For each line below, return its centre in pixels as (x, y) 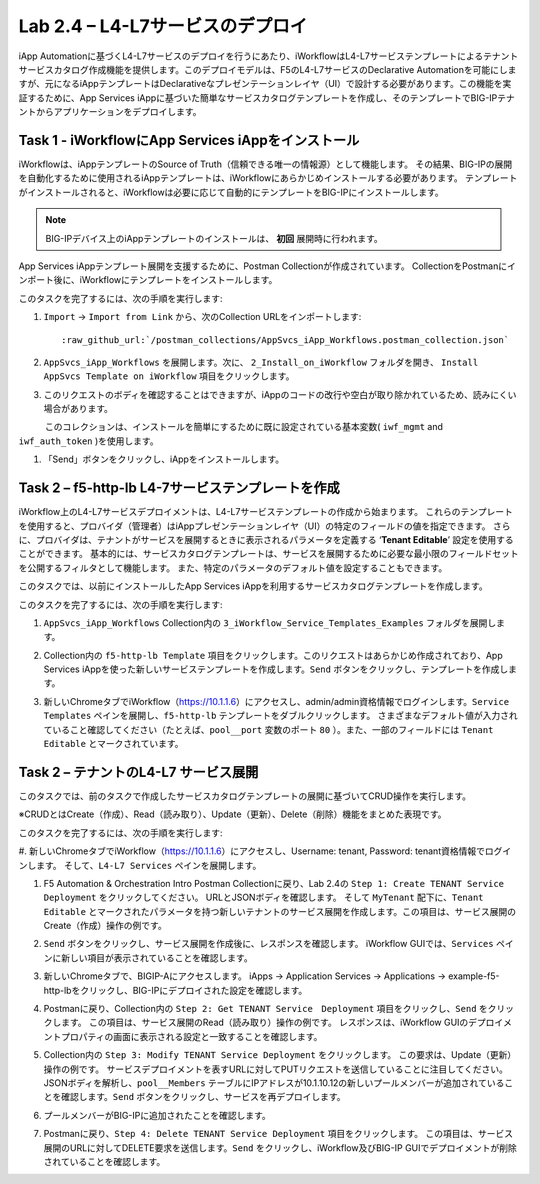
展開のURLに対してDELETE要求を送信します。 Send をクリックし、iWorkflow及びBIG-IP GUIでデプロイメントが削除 (280, 1147)
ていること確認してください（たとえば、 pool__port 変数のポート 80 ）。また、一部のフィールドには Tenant (268, 729)
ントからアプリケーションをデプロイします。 (110, 112)
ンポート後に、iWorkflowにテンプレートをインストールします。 (148, 280)
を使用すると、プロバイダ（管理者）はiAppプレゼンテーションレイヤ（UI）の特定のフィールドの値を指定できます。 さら (264, 526)
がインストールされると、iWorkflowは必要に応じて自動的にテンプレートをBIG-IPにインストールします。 (231, 192)
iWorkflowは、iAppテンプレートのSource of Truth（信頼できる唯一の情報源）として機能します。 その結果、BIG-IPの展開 (265, 164)
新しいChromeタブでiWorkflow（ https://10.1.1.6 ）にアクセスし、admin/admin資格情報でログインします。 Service (276, 701)
